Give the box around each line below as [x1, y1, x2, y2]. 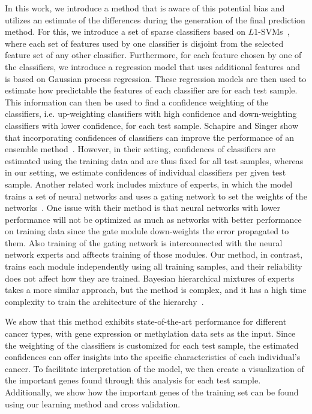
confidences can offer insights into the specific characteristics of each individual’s [5, 350, 301, 363]
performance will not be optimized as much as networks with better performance [5, 213, 302, 225]
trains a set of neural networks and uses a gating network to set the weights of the [5, 189, 307, 202]
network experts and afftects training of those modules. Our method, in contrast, [5, 248, 303, 261]
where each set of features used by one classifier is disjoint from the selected [5, 37, 284, 49]
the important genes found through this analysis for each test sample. [5, 374, 261, 386]
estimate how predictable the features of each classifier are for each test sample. [5, 84, 298, 96]
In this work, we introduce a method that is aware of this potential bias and [5, 2, 285, 14]
